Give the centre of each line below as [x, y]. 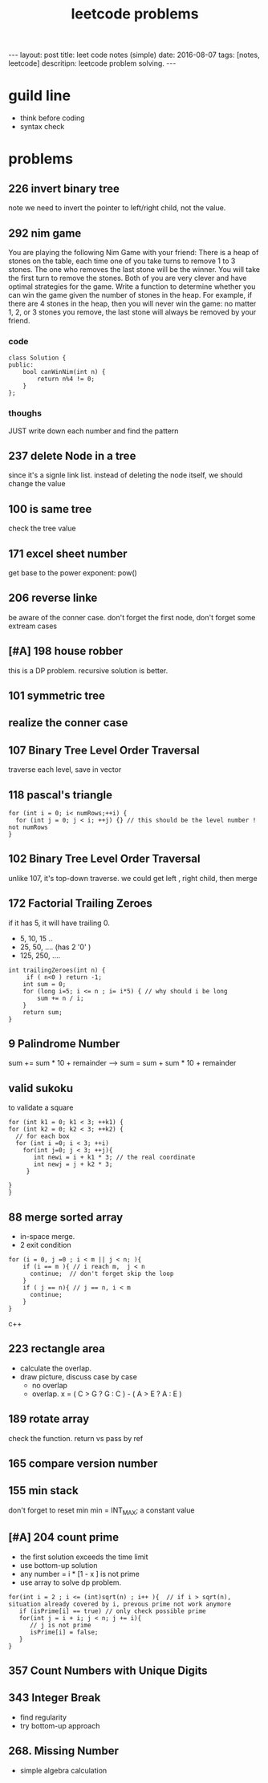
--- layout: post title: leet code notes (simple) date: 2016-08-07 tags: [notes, [134, 55]
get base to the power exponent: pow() [73, 573]
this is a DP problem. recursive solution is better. [88, 670]
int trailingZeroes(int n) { [57, 970]
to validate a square [41, 1107]
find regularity [43, 1717]
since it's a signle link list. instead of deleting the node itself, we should [126, 475]
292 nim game [45, 233]
